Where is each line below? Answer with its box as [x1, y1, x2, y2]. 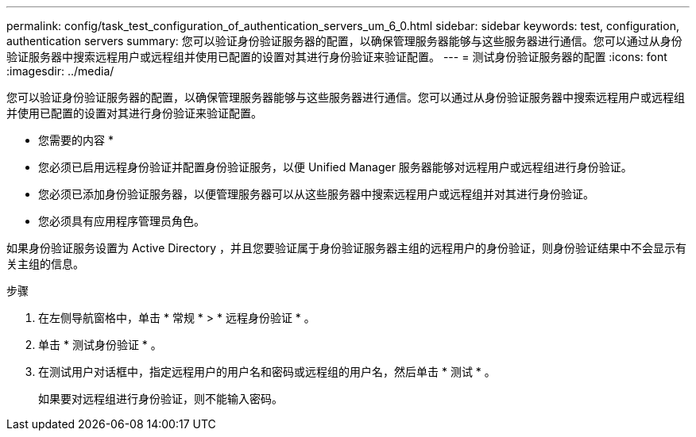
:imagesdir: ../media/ [6, 64, 114, 78]
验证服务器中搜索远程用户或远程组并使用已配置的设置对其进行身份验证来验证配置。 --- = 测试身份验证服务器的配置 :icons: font [6, 50, 667, 63]
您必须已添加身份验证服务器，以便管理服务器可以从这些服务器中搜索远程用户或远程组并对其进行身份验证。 [38, 187, 594, 201]
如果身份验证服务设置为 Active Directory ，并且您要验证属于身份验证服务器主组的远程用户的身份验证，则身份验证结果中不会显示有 [6, 241, 687, 255]
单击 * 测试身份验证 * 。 [38, 338, 162, 351]
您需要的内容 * [38, 133, 114, 147]
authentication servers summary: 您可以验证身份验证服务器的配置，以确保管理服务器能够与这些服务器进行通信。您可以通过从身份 [6, 34, 682, 48]
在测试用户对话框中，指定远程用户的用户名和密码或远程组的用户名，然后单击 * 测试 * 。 [38, 365, 496, 378]
